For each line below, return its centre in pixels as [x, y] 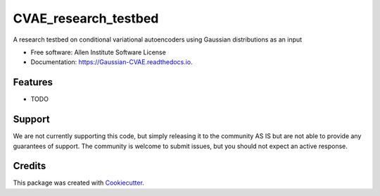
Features [33, 82]
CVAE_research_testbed [86, 18]
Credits [30, 166]
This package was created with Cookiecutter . [78, 183]
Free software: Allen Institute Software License [99, 52]
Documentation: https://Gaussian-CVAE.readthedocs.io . [112, 62]
